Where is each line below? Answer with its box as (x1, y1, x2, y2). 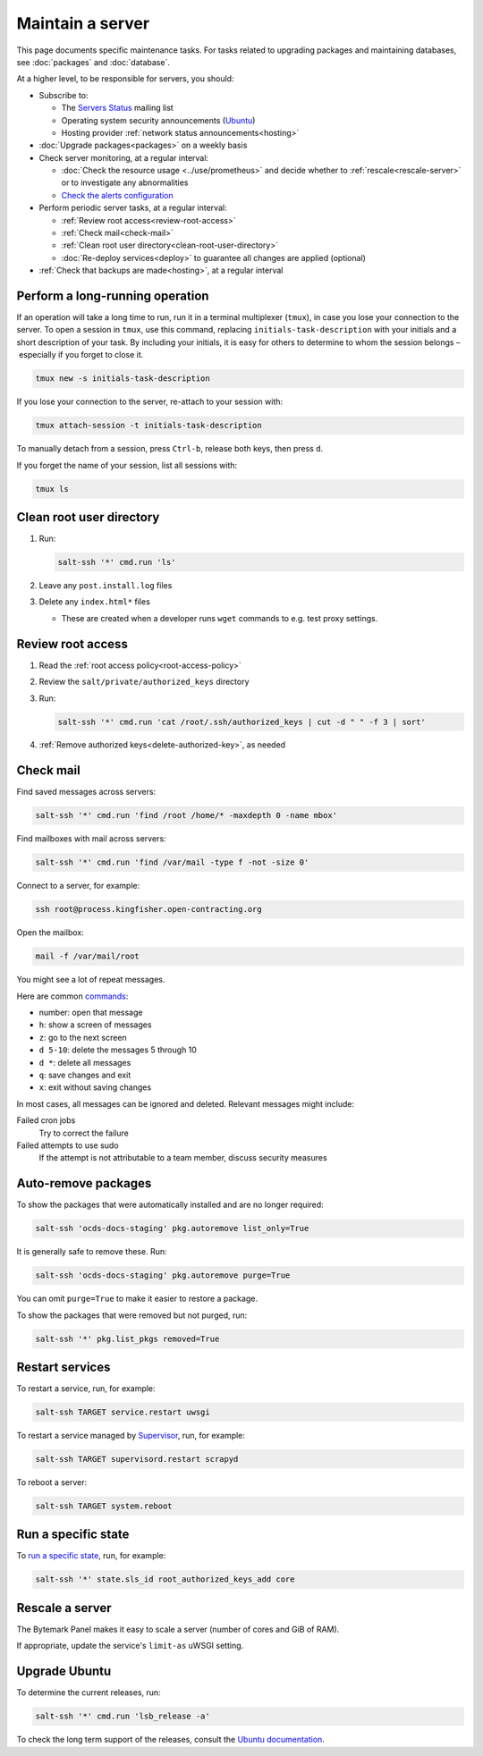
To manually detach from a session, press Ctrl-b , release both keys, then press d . (16, 443, 324, 454)
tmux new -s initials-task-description (35, 374, 210, 384)
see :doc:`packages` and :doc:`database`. (16, 56, 170, 67)
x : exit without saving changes (38, 1082, 152, 1093)
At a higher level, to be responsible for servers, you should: (16, 73, 234, 84)
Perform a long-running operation (16, 289, 209, 303)
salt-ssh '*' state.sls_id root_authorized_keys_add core (35, 1574, 295, 1584)
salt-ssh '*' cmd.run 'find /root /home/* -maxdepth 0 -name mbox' (35, 810, 338, 821)
